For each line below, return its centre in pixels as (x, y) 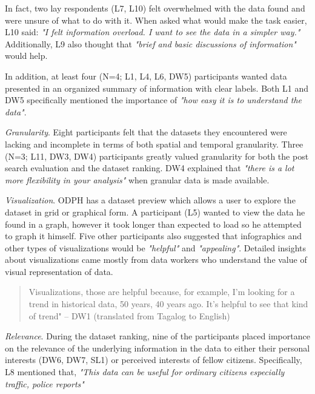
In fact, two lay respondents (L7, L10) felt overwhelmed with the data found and (155, 8)
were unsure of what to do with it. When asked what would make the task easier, (156, 20)
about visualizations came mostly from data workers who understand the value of (156, 260)
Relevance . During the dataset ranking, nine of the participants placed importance (157, 336)
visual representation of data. (59, 271)
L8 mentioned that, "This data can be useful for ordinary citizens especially (145, 372)
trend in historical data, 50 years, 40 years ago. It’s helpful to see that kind (168, 304)
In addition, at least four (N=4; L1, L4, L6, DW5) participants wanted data (146, 76)
